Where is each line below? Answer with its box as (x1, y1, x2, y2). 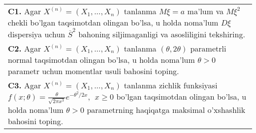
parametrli (190, 42, 226, 54)
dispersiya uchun (8, 28, 65, 40)
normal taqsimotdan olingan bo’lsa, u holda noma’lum (8, 53, 195, 65)
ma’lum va (187, 5, 224, 17)
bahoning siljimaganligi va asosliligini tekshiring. (78, 28, 245, 40)
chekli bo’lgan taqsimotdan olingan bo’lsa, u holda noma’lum (8, 17, 219, 28)
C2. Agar (8, 42, 41, 54)
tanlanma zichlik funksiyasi (124, 79, 218, 91)
